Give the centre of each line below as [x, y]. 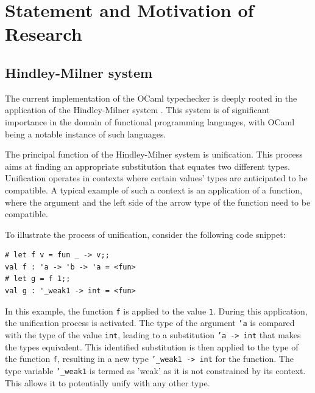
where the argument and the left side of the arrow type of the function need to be [158, 202]
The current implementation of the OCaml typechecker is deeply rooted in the [151, 98]
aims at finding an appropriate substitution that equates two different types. [147, 166]
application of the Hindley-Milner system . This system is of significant [137, 110]
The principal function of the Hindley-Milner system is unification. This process [154, 154]
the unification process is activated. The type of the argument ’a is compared [150, 323]
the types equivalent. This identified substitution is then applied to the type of [152, 346]
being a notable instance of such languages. [86, 134]
